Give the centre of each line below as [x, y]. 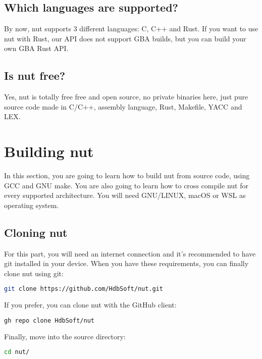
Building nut [49, 151]
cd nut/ [17, 352]
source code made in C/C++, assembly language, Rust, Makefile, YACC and [123, 106]
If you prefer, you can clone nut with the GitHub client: [90, 305]
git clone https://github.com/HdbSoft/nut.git [84, 289]
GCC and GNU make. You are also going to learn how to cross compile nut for [126, 185]
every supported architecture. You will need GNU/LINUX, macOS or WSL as [125, 195]
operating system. [32, 205]
